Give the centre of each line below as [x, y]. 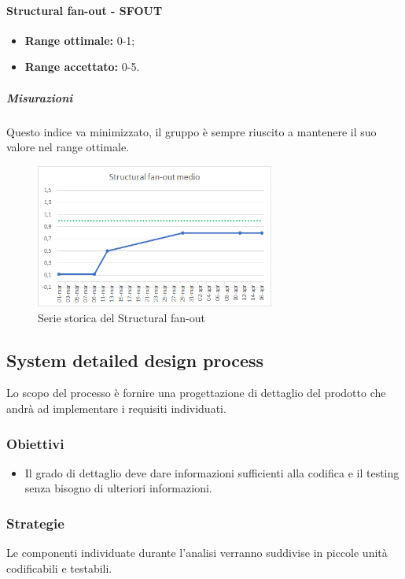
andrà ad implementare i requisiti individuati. [116, 408]
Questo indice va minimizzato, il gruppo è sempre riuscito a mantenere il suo [191, 131]
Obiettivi [35, 443]
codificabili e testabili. [59, 568]
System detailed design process [135, 360]
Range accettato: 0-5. [82, 67]
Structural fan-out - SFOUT [85, 10]
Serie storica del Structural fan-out [121, 317]
